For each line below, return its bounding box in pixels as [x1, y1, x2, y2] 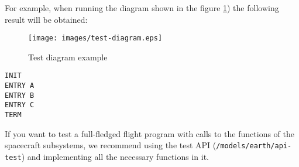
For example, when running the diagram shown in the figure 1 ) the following [5, 2, 279, 13]
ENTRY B [5, 91, 35, 100]
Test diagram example [28, 50, 108, 63]
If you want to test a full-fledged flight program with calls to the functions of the [5, 127, 294, 139]
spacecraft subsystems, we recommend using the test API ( [5, 139, 216, 151]
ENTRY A [5, 81, 35, 90]
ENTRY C [5, 101, 35, 110]
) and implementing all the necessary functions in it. [21, 150, 209, 162]
